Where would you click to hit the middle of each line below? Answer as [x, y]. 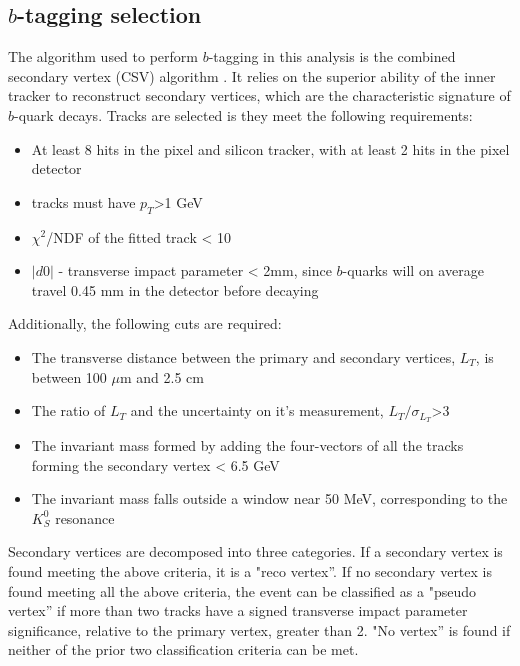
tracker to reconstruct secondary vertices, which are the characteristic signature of [259, 95]
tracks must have [83, 201]
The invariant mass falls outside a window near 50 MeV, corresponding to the [269, 498]
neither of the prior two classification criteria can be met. [183, 649]
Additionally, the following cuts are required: [145, 323]
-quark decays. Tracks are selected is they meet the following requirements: [243, 114]
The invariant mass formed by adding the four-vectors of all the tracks [247, 444]
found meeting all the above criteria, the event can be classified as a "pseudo [242, 590]
